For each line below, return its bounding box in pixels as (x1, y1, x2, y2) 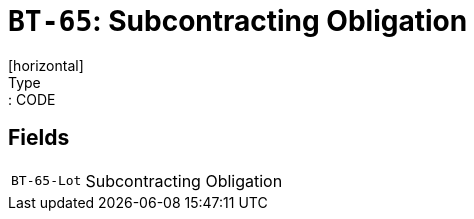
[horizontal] (8, 56, 84, 74)
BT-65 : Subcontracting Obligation (8, 4, 468, 38)
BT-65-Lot (11, 173, 82, 189)
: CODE (8, 90, 56, 108)
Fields (8, 125, 70, 151)
